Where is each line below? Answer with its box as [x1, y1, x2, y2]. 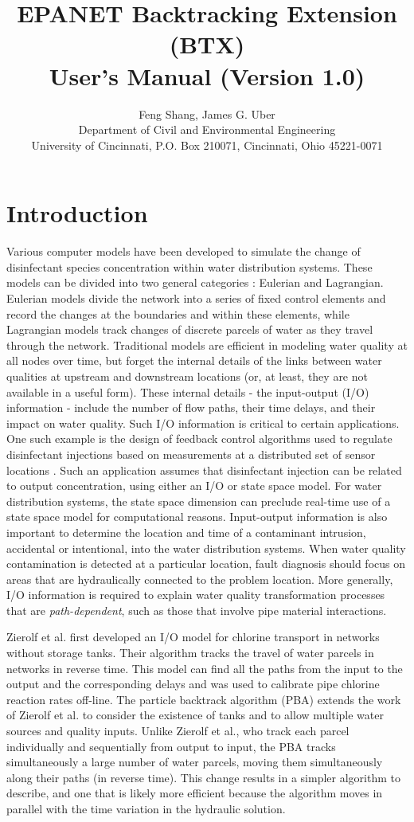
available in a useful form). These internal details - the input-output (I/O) [6, 383, 369, 400]
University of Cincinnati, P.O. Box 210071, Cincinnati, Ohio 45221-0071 [31, 136, 383, 153]
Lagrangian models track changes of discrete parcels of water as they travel [6, 321, 373, 338]
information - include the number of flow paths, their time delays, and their [6, 399, 376, 416]
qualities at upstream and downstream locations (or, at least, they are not [6, 367, 368, 384]
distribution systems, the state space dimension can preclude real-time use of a [6, 492, 391, 509]
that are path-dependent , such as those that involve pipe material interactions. [6, 601, 387, 618]
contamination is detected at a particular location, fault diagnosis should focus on [6, 555, 406, 572]
